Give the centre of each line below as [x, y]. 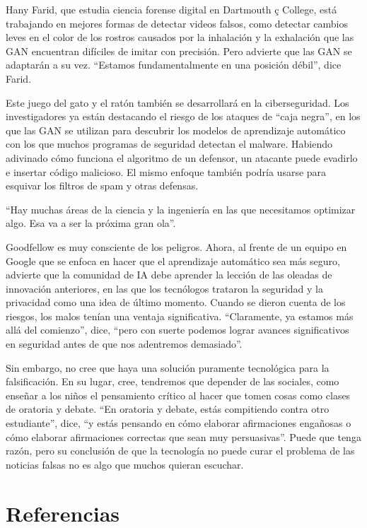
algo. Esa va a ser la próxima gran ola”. [91, 223]
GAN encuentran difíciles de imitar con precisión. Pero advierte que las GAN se [179, 51]
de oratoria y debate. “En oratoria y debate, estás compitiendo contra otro [168, 409]
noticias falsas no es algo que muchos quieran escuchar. [125, 464]
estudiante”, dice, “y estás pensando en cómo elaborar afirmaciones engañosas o [179, 423]
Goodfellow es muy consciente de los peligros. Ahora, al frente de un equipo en [176, 246]
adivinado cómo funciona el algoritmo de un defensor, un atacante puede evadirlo [182, 157]
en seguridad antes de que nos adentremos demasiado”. [124, 344]
